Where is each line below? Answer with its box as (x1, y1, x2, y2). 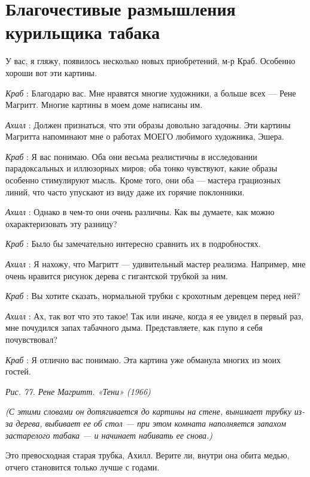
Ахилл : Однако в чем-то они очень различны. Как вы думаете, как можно (5, 206, 275, 218)
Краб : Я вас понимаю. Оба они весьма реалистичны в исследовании (5, 150, 257, 162)
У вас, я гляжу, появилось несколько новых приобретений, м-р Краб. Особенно (5, 55, 296, 67)
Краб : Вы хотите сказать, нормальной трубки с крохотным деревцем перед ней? (5, 289, 300, 302)
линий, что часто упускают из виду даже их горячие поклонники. (5, 185, 245, 198)
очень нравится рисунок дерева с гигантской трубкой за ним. (5, 269, 228, 282)
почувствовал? (5, 333, 57, 345)
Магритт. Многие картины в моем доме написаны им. (5, 98, 203, 111)
